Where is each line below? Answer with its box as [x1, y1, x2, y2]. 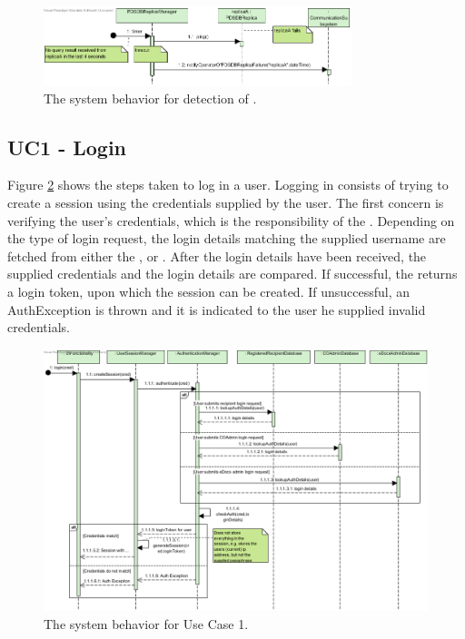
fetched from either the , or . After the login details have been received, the [7, 246, 427, 265]
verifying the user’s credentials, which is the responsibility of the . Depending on [7, 211, 455, 230]
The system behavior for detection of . [44, 88, 257, 107]
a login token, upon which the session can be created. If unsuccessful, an [7, 282, 411, 301]
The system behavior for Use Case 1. [44, 614, 249, 633]
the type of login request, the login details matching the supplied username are [7, 229, 446, 248]
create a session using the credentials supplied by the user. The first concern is [7, 193, 444, 212]
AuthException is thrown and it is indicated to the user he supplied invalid [7, 300, 426, 319]
